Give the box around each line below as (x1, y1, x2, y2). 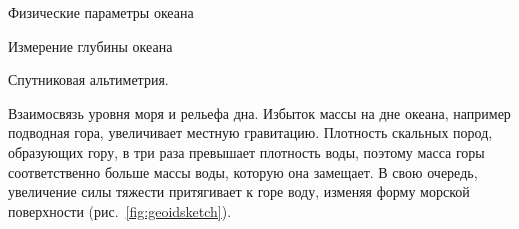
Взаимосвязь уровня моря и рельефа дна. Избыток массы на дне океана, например (8, 102, 511, 123)
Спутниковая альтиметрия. (8, 69, 169, 90)
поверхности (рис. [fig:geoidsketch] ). (8, 200, 232, 221)
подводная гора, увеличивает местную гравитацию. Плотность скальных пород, (8, 122, 493, 143)
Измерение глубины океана (8, 35, 173, 56)
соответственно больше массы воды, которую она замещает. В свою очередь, (8, 161, 478, 182)
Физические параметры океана (8, 2, 194, 22)
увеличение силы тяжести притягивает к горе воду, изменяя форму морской (8, 181, 470, 202)
